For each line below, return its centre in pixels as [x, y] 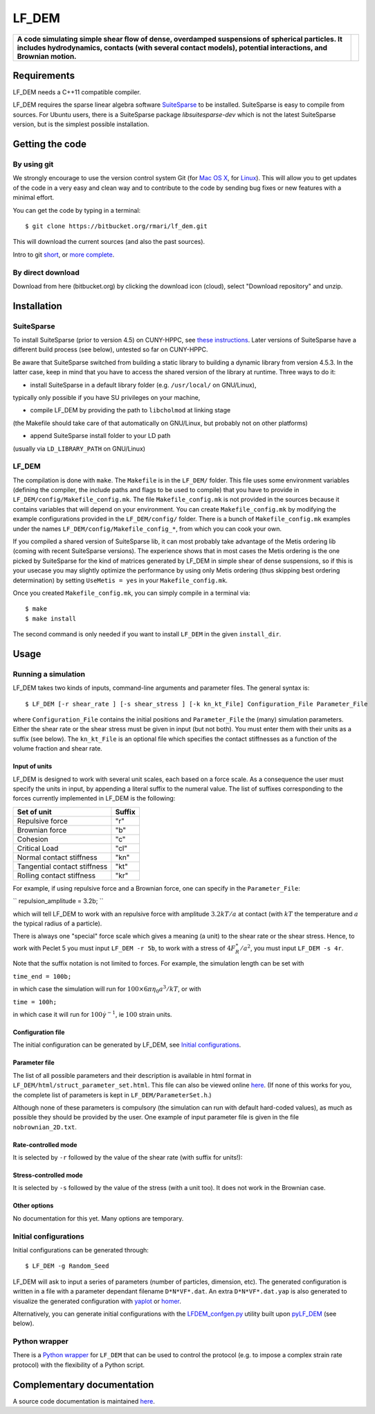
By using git [33, 164]
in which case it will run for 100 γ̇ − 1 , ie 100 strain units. [92, 1014]
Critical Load [38, 848]
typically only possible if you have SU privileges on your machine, [107, 397]
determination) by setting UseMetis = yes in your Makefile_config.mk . [120, 580]
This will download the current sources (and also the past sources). [109, 242]
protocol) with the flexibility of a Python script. [79, 1365]
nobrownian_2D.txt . [45, 1127]
